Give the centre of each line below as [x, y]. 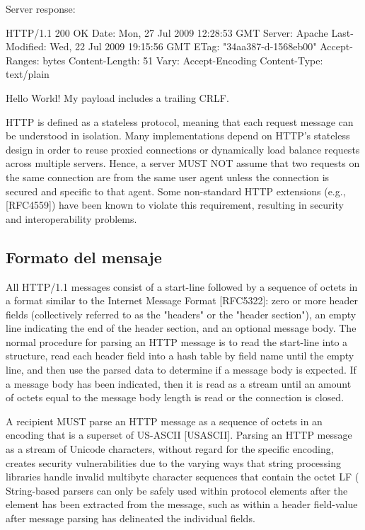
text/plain [28, 74]
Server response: [41, 8]
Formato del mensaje [84, 257]
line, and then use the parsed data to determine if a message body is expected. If [181, 370]
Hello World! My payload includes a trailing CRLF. [117, 97]
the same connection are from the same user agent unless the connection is [168, 177]
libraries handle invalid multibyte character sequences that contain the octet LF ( [182, 477]
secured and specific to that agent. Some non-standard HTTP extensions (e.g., [176, 191]
